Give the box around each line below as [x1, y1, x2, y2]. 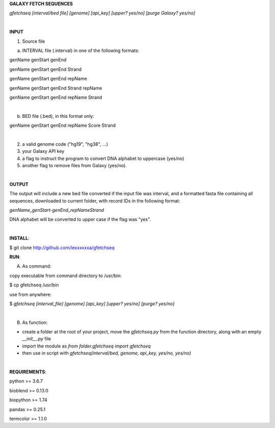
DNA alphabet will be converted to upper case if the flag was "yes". [9, 217, 151, 223]
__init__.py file [22, 336, 51, 342]
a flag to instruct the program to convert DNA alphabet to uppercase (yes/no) [22, 155, 184, 162]
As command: [22, 263, 51, 270]
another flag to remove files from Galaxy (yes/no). [22, 163, 127, 169]
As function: [22, 319, 48, 326]
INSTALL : [9, 235, 30, 242]
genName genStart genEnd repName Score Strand [9, 122, 116, 128]
